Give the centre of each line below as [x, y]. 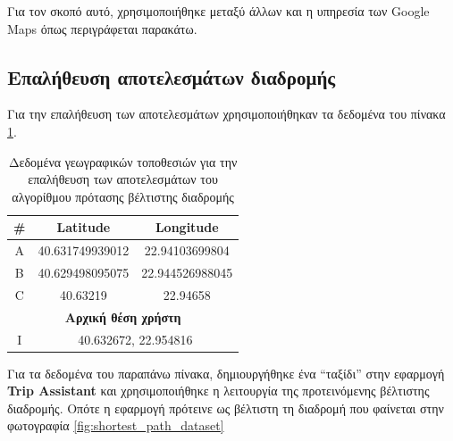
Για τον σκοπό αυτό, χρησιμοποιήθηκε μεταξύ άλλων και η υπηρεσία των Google [218, 11]
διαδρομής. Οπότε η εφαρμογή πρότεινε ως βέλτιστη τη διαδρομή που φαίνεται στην [226, 408]
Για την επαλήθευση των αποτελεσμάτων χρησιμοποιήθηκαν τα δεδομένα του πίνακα [226, 114]
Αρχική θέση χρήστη [123, 316]
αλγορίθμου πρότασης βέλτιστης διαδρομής [123, 196]
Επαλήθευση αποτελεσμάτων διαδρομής [172, 76]
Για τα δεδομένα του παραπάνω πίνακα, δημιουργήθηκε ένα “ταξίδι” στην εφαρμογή [226, 373]
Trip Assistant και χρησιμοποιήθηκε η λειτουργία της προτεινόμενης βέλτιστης [218, 391]
